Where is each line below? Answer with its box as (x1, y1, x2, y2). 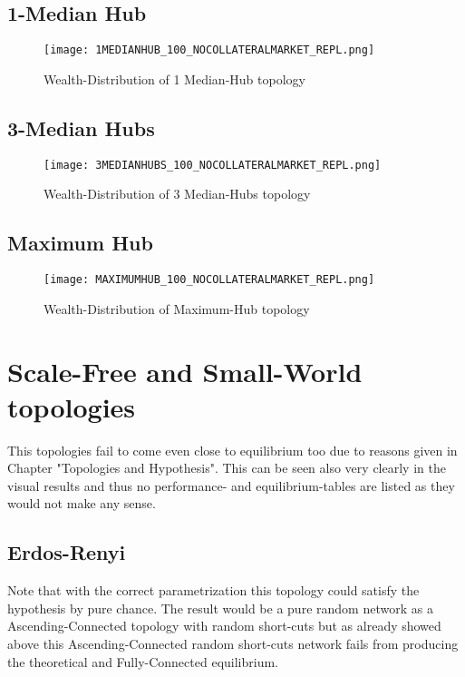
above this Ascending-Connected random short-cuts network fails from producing (7, 634, 459, 653)
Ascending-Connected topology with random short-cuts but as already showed (7, 616, 441, 635)
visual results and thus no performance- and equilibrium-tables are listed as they (7, 476, 455, 495)
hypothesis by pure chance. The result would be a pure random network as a (7, 598, 433, 617)
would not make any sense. (7, 494, 156, 513)
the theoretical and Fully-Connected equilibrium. (7, 652, 278, 671)
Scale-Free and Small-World (7, 352, 363, 389)
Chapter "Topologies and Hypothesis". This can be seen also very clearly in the (7, 458, 446, 477)
